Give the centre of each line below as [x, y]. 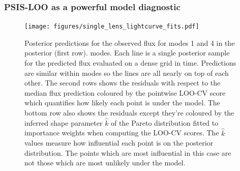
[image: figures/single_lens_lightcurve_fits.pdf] [112, 27]
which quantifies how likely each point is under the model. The [122, 103]
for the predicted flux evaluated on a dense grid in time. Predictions [130, 63]
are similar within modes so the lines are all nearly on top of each [127, 73]
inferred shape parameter [64, 122]
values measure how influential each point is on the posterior [119, 143]
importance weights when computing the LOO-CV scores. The [122, 133]
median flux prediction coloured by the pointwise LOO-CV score [125, 92]
